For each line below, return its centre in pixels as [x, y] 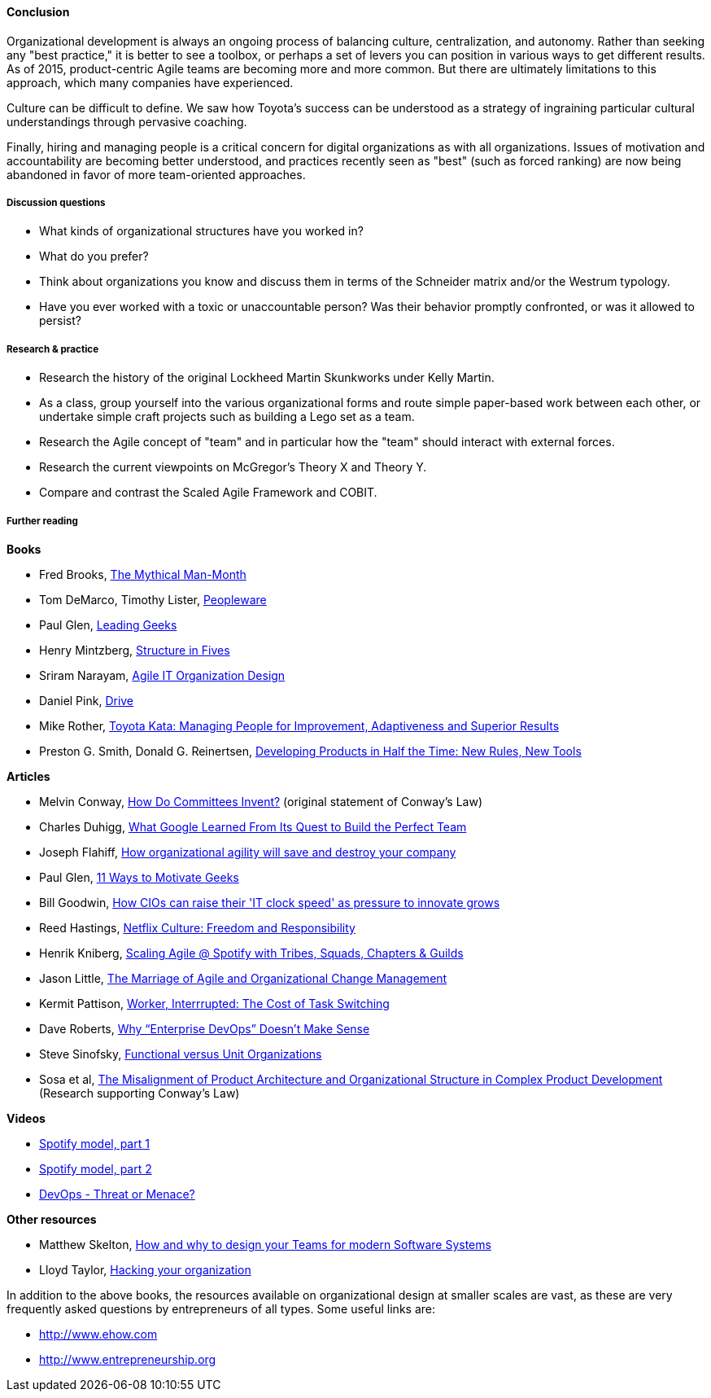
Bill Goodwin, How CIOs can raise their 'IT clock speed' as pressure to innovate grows [270, 902]
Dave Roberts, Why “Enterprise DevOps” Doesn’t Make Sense [205, 1028]
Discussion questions [56, 203]
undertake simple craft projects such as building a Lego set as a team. [227, 417]
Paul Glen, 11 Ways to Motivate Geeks [139, 877]
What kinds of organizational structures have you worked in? [201, 231]
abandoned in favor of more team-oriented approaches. [156, 174]
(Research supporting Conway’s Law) [140, 1093]
